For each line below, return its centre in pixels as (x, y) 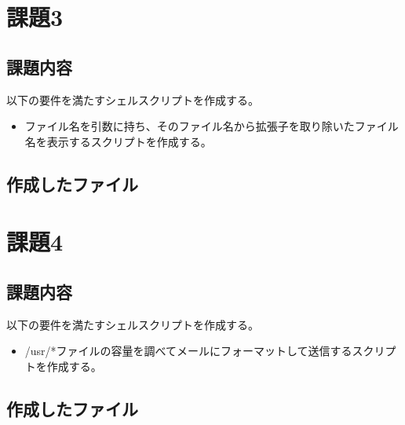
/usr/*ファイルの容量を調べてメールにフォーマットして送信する (188, 351)
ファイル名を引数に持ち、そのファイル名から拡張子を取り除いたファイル (212, 126)
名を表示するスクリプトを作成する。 (118, 141)
